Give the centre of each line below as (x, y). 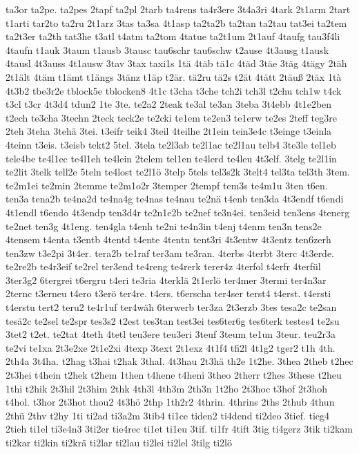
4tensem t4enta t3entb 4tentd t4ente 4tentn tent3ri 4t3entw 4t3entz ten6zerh (168, 239)
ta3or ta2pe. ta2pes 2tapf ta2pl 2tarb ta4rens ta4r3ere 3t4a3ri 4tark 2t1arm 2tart (178, 9)
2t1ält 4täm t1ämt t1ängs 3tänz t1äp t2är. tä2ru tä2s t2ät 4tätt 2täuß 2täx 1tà (174, 76)
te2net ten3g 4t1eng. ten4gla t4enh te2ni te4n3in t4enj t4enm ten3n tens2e (164, 226)
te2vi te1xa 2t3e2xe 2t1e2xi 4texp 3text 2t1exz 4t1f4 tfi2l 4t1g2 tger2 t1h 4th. (171, 347)
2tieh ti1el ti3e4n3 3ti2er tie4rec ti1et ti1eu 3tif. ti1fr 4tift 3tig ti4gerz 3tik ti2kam (179, 429)
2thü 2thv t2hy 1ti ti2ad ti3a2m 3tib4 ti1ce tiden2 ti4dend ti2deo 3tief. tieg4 (168, 415)
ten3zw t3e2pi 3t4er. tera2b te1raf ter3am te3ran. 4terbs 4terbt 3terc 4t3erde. (170, 253)
